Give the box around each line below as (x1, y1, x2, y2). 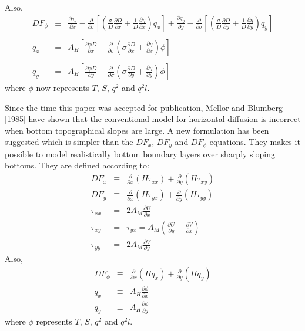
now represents (36, 82, 89, 94)
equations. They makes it (209, 136, 300, 148)
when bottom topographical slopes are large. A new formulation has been (5, 124, 269, 136)
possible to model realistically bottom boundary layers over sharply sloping (5, 147, 275, 160)
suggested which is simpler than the (5, 136, 133, 148)
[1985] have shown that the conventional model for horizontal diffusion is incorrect (5, 113, 301, 125)
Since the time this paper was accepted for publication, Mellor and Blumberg (5, 101, 283, 113)
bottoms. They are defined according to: (5, 159, 149, 171)
